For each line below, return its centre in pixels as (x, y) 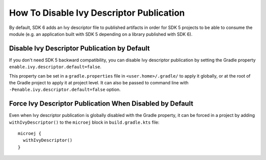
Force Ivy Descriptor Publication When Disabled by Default (101, 104)
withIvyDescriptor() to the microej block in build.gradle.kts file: (84, 122)
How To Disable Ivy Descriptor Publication (97, 13)
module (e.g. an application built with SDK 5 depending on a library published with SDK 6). (101, 34)
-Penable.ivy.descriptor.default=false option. (65, 90)
